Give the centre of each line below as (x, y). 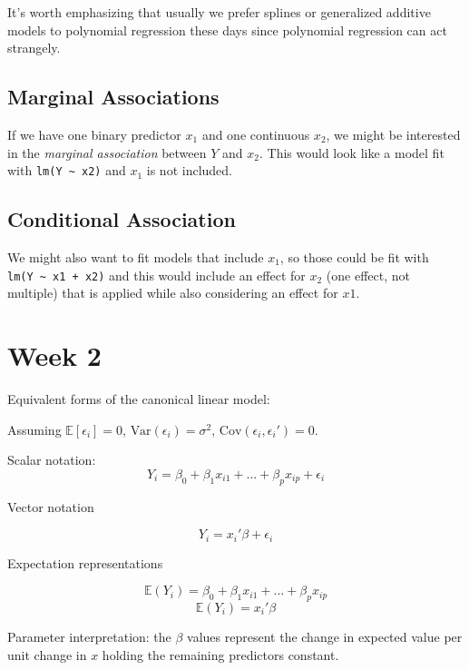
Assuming (34, 429)
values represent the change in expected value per (325, 637)
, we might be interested (393, 134)
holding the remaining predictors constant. (220, 654)
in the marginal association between (107, 152)
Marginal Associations (113, 97)
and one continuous (256, 134)
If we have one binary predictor (94, 134)
